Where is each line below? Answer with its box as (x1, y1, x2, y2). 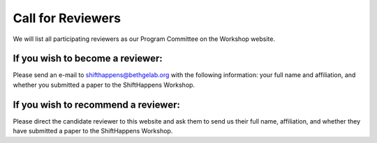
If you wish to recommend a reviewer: (13, 99, 181, 110)
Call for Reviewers (13, 10, 121, 26)
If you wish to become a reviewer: (13, 53, 163, 65)
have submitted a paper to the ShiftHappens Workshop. (13, 127, 173, 135)
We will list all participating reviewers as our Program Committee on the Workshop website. (13, 35, 276, 43)
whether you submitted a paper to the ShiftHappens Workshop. (13, 81, 195, 89)
